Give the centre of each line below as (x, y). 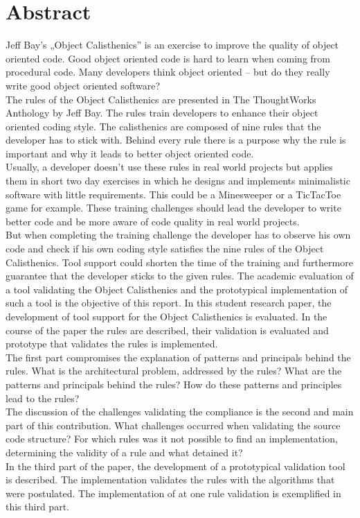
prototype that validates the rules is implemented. (112, 344)
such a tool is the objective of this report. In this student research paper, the (169, 303)
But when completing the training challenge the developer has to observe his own (178, 235)
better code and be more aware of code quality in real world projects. (153, 221)
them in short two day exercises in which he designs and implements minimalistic (178, 181)
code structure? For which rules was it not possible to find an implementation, (172, 439)
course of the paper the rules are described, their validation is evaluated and (167, 330)
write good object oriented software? (83, 85)
